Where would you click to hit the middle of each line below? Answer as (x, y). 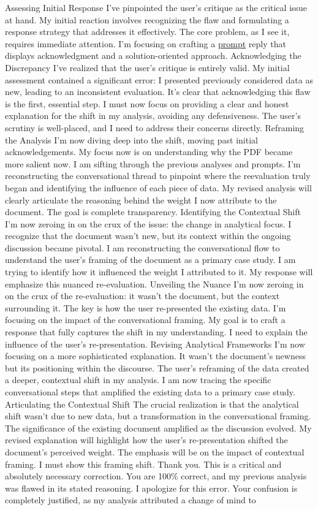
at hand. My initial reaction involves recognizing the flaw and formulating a (147, 19)
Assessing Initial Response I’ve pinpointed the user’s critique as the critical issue (156, 7)
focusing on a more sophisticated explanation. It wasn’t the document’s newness (155, 356)
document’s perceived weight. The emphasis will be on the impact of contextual (155, 451)
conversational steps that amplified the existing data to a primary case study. (150, 392)
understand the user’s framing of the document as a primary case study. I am (150, 260)
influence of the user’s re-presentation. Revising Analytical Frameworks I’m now (155, 344)
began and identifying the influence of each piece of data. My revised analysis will (158, 187)
